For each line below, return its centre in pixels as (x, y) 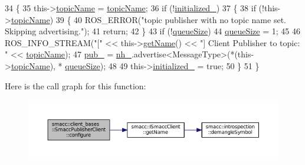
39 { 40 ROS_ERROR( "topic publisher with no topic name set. (171, 19)
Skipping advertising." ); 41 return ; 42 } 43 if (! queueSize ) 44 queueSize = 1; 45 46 (152, 31)
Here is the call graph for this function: (76, 85)
